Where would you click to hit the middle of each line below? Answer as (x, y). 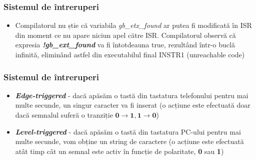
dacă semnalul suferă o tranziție (64, 115)
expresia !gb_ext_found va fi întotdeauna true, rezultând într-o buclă (125, 45)
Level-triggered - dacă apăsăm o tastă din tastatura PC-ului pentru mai (128, 131)
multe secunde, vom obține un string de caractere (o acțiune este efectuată (129, 141)
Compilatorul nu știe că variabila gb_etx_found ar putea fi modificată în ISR (133, 25)
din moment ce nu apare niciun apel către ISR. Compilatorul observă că (125, 35)
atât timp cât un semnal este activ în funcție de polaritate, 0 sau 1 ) (119, 151)
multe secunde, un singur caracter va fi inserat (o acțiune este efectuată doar (133, 105)
